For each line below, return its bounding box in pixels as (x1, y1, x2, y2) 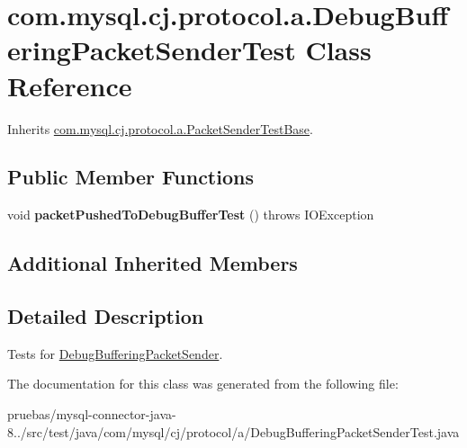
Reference (7, 67, 132, 103)
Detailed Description (7, 302, 204, 330)
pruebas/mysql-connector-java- (7, 405, 176, 424)
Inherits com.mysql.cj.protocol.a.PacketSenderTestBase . (7, 119, 313, 138)
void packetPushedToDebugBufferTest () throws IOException (7, 205, 374, 224)
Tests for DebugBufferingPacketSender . (7, 344, 223, 363)
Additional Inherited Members (7, 249, 298, 277)
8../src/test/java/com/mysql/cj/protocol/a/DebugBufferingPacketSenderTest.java (7, 422, 460, 441)
